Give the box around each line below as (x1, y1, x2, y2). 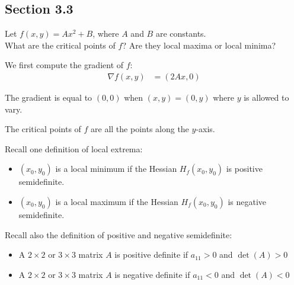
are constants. (155, 27, 206, 40)
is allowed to (244, 91, 289, 104)
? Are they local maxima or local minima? (122, 39, 276, 51)
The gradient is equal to (5, 91, 92, 104)
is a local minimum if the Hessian (55, 162, 177, 175)
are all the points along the (91, 123, 189, 135)
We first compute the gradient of (5, 59, 124, 71)
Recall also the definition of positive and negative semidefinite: (5, 228, 232, 241)
